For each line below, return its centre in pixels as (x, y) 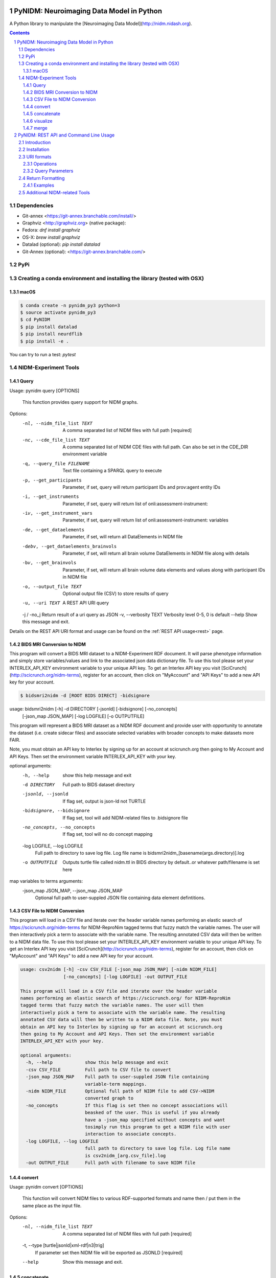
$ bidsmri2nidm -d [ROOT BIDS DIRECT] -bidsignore (85, 696)
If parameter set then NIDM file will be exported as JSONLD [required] (109, 1252)
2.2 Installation (34, 150)
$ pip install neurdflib (51, 334)
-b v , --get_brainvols (49, 563)
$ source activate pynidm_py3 (58, 313)
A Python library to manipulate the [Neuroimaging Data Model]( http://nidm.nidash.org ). (101, 24)
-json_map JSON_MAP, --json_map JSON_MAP (72, 891)
